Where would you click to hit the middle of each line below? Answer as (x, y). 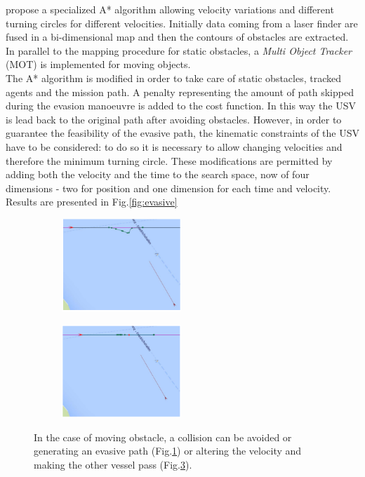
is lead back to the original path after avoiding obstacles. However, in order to (174, 119)
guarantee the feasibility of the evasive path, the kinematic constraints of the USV (182, 133)
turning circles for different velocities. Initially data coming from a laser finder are (182, 23)
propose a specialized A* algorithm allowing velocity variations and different (170, 9)
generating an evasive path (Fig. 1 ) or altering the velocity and (168, 451)
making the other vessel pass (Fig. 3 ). (113, 464)
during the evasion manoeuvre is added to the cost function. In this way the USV (181, 106)
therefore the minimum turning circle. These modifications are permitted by (169, 160)
